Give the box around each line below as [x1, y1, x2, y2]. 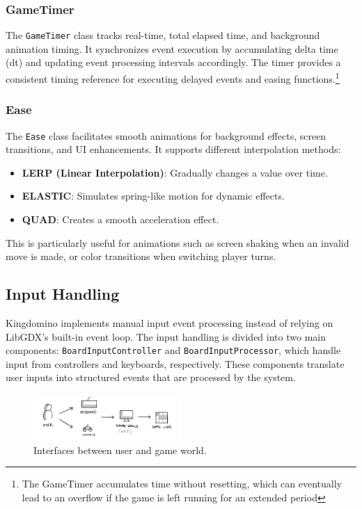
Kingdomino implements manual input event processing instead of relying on [6, 315, 333, 330]
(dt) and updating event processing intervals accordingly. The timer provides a [6, 55, 341, 70]
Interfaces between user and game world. [33, 442, 207, 457]
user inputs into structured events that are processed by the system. [6, 370, 296, 385]
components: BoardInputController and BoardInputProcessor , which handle [6, 343, 341, 357]
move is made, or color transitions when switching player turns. [6, 249, 276, 264]
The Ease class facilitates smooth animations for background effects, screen [6, 128, 326, 143]
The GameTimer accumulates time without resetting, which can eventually [22, 476, 342, 491]
